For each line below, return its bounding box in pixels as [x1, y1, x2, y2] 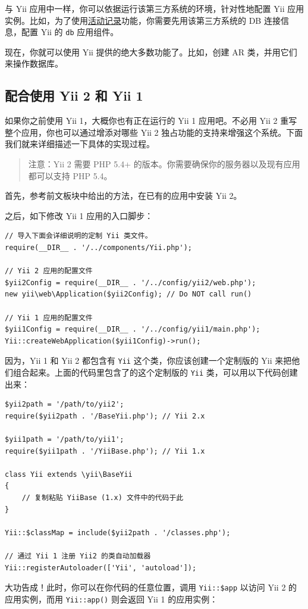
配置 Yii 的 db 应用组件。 [21, 26, 119, 38]
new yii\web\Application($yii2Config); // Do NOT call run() [5, 290, 252, 299]
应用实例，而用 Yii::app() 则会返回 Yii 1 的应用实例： [5, 592, 218, 605]
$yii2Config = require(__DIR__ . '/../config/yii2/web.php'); [5, 278, 256, 287]
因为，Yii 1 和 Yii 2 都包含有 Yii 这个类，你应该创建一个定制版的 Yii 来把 [5, 354, 292, 367]
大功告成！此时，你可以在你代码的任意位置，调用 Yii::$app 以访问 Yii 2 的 [5, 581, 297, 594]
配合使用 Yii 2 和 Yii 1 [5, 86, 143, 105]
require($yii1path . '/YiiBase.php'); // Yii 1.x [5, 446, 205, 455]
